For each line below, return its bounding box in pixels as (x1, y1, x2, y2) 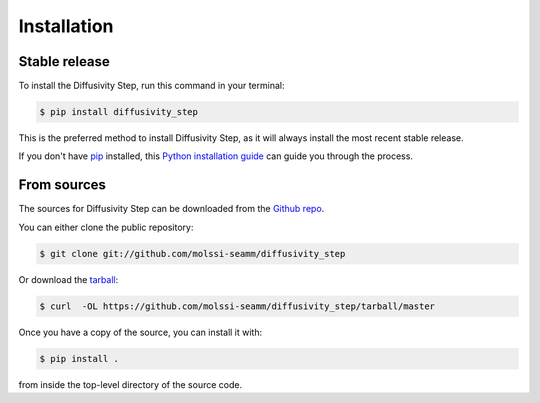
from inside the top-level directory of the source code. (18, 378, 243, 390)
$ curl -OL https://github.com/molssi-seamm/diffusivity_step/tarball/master (39, 300, 435, 312)
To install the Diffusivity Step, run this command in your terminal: (18, 80, 285, 92)
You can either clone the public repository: (18, 221, 194, 233)
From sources (18, 176, 107, 194)
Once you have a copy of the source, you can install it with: (18, 326, 263, 338)
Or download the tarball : (18, 273, 119, 285)
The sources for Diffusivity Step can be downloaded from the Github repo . (18, 203, 325, 215)
